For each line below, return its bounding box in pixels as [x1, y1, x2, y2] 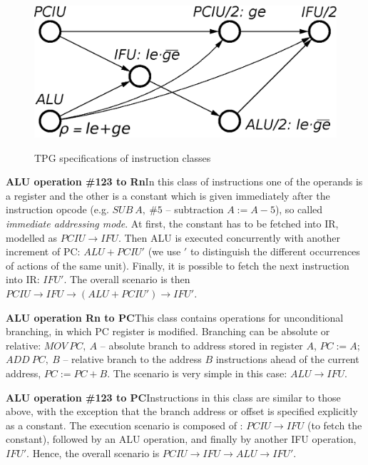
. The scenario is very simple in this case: [107, 365, 287, 380]
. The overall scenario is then [63, 272, 190, 287]
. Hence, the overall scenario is [26, 445, 160, 460]
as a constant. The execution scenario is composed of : [6, 417, 243, 432]
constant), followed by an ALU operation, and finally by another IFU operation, [6, 431, 357, 446]
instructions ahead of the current [215, 352, 359, 367]
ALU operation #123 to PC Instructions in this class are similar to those [6, 389, 341, 404]
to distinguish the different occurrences [190, 244, 360, 259]
